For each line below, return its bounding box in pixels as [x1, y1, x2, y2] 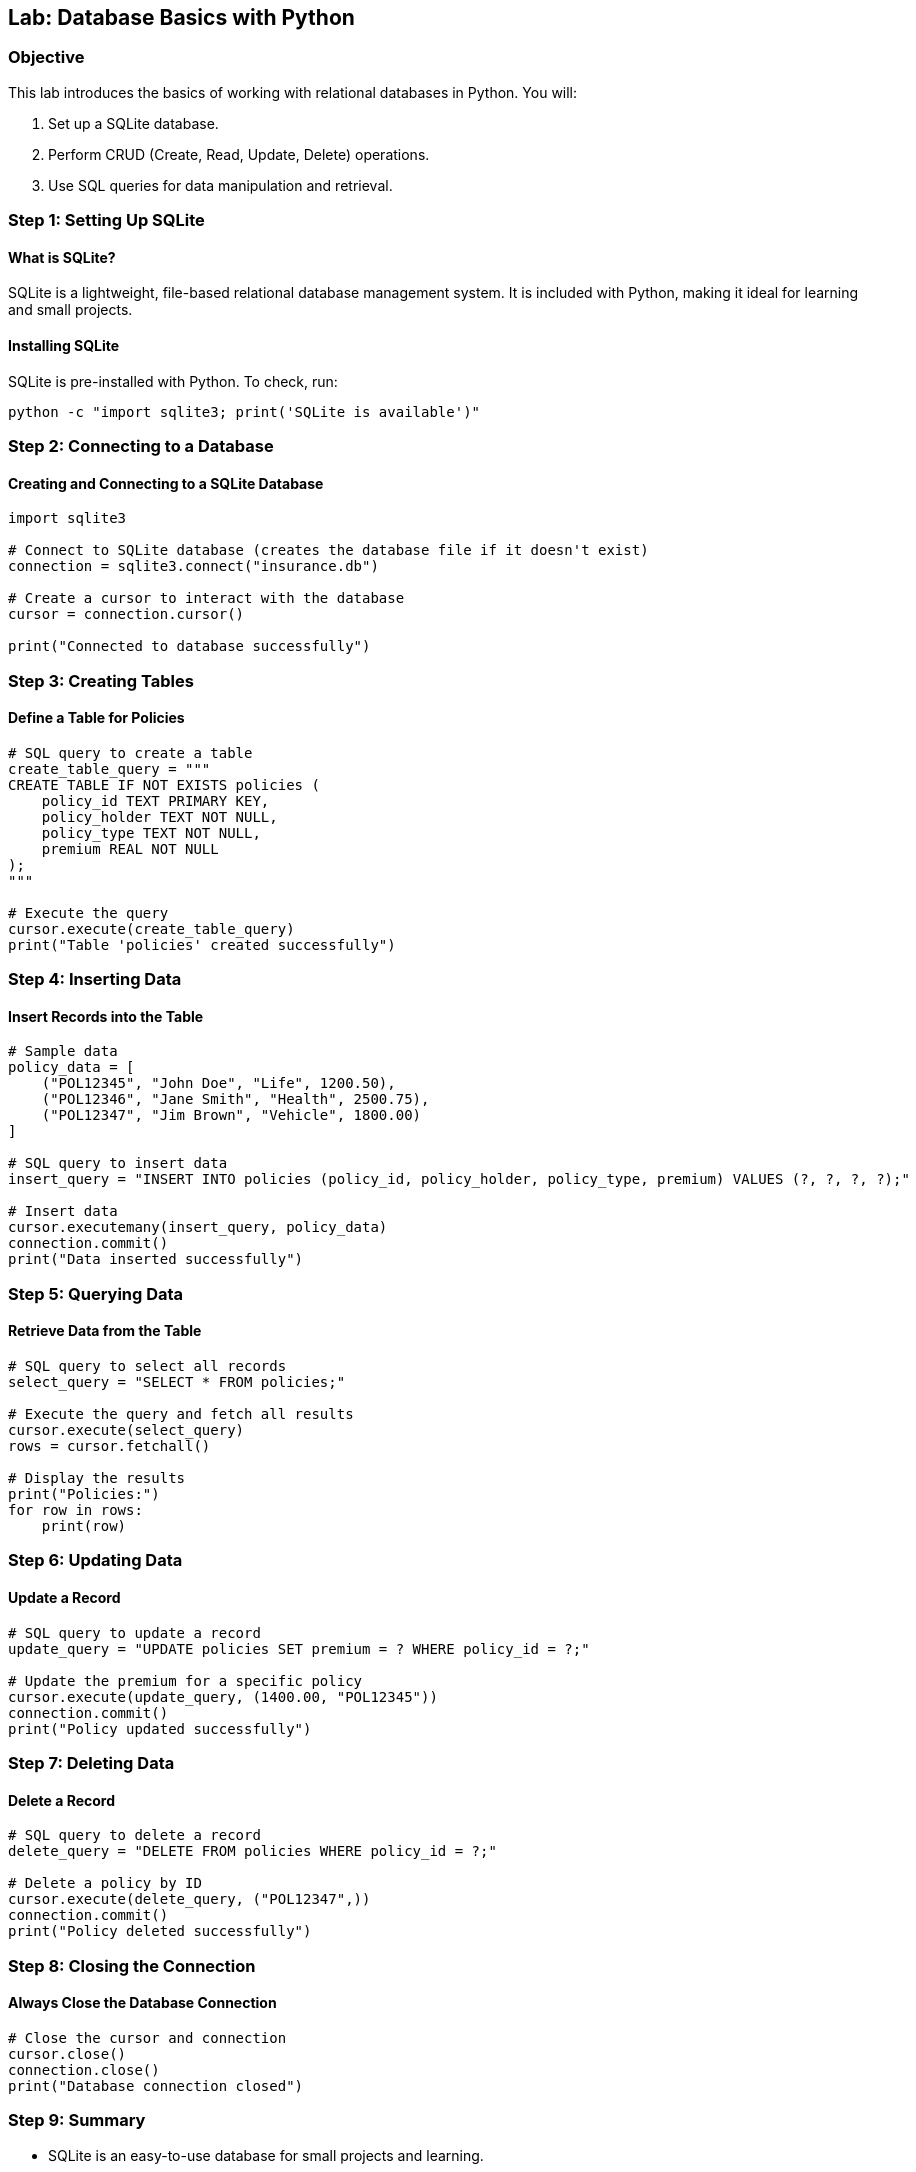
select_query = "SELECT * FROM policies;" [8, 1373, 346, 1390]
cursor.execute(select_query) [8, 1421, 245, 1438]
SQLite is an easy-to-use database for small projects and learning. [48, 2146, 484, 2164]
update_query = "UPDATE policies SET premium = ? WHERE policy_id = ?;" [8, 1640, 590, 1657]
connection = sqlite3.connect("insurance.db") [8, 558, 379, 575]
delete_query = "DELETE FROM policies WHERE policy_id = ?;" [8, 1843, 497, 1860]
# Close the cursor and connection [8, 2029, 287, 2046]
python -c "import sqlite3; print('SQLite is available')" [8, 403, 481, 420]
